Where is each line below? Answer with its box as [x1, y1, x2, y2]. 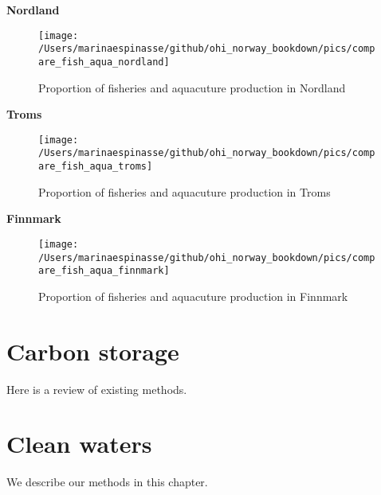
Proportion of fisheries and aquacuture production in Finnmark [38, 287, 348, 304]
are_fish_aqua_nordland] [38, 56, 170, 68]
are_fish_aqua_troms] [38, 161, 153, 173]
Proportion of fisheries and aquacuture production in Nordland [38, 79, 346, 95]
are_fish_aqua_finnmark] [38, 265, 170, 277]
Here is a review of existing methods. [6, 380, 187, 397]
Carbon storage [6, 334, 179, 367]
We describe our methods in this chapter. [6, 474, 208, 490]
